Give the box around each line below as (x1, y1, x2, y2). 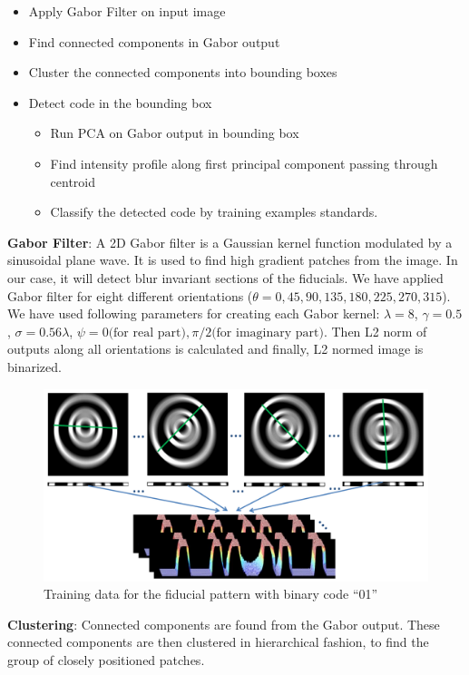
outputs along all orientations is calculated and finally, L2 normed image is (7, 339, 424, 358)
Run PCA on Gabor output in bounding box (50, 123, 299, 142)
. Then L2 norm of (323, 321, 427, 340)
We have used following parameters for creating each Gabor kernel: (7, 304, 380, 323)
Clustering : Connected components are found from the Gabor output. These (7, 614, 440, 633)
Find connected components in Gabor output (28, 32, 280, 51)
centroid (50, 171, 96, 191)
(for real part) (108, 326, 186, 339)
